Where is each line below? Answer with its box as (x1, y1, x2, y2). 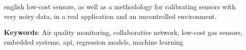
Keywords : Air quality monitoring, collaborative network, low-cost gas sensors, (4, 27, 243, 37)
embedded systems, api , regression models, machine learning (4, 36, 183, 47)
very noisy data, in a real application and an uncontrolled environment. (4, 11, 217, 21)
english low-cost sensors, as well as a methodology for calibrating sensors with (4, 1, 236, 11)
